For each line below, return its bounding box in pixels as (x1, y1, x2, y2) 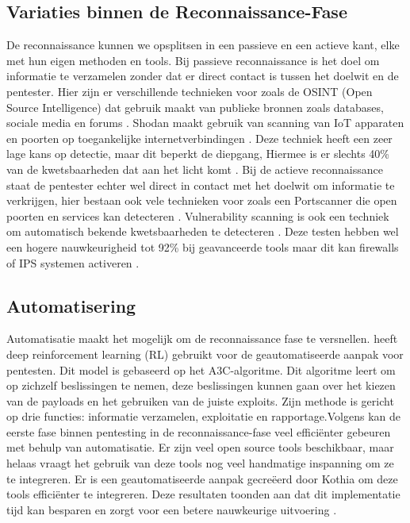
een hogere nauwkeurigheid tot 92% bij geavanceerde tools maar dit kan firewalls (6, 238, 399, 255)
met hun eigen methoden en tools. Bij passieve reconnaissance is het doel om (6, 52, 380, 68)
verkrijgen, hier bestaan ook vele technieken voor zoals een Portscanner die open (6, 192, 397, 209)
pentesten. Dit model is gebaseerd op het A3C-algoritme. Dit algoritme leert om (6, 361, 396, 378)
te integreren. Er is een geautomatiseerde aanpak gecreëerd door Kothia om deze (6, 470, 398, 486)
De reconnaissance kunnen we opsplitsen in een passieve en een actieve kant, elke (6, 37, 400, 53)
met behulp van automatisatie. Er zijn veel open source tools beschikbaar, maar (6, 439, 394, 456)
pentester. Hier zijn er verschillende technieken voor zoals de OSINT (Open (6, 83, 373, 99)
